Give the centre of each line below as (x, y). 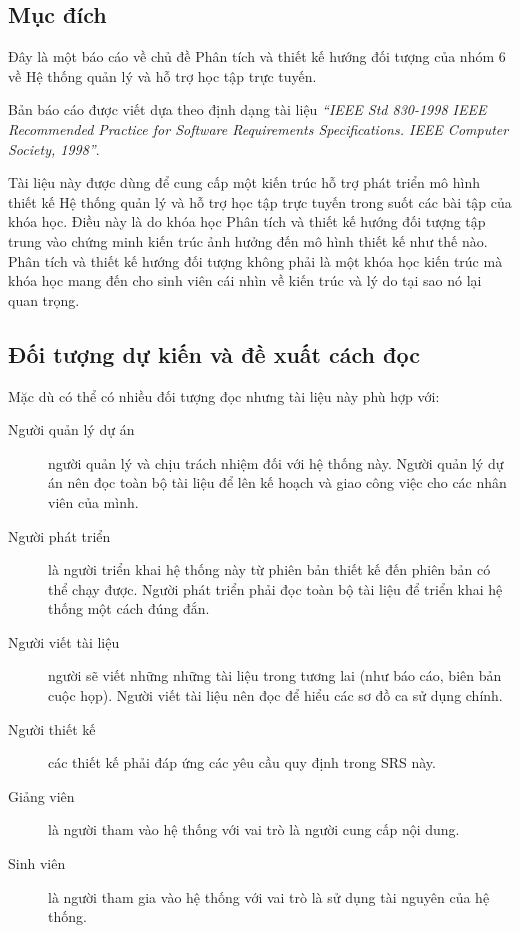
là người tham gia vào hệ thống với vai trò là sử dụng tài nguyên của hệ (269, 896)
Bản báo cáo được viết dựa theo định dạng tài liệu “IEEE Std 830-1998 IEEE (247, 109)
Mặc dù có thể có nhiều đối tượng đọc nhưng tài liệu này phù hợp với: (224, 395)
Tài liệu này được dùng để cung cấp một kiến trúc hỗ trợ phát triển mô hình (244, 182)
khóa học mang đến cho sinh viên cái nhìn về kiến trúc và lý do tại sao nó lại (245, 280)
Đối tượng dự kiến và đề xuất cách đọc (214, 353)
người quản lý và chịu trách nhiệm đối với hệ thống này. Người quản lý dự (276, 462)
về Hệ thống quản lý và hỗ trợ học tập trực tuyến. (162, 75)
